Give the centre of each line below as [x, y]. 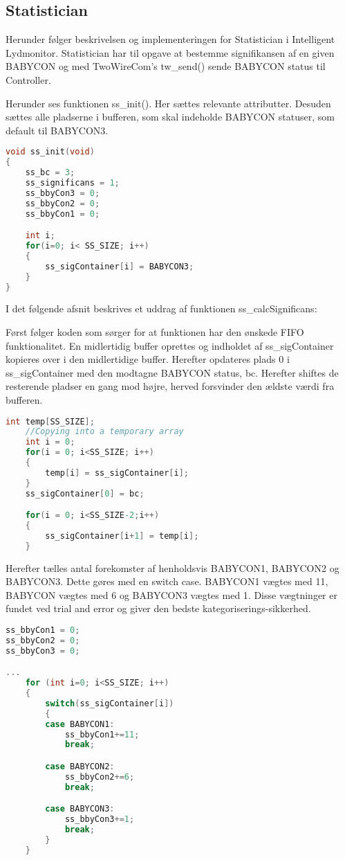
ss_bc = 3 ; [50, 173]
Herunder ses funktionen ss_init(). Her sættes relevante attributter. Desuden [168, 103]
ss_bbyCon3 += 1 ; [100, 819]
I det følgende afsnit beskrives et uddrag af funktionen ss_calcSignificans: [161, 308]
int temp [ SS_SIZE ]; [50, 421]
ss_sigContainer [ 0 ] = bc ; [85, 493]
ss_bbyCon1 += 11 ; [102, 734]
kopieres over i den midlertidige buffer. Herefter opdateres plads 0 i [148, 359]
